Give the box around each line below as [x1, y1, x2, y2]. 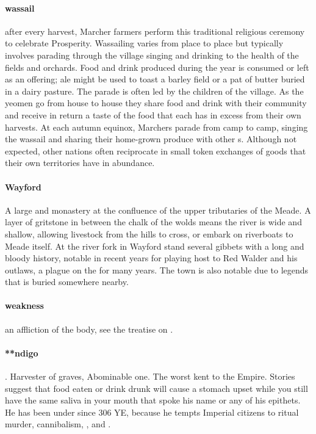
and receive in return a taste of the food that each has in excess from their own [5, 108, 301, 121]
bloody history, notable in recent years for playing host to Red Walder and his [5, 251, 298, 264]
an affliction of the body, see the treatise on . [5, 322, 173, 335]
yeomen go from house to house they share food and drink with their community [5, 96, 307, 109]
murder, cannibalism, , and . [5, 418, 111, 430]
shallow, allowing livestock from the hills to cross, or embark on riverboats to [5, 227, 293, 240]
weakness [5, 299, 44, 312]
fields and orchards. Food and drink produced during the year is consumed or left [5, 60, 309, 73]
